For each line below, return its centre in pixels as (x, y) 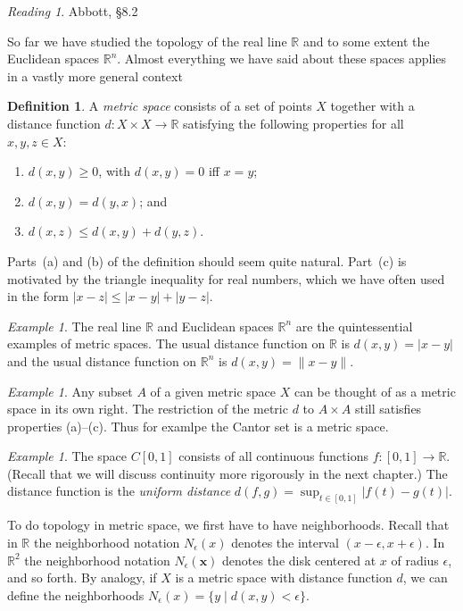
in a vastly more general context (95, 75)
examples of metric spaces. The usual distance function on (166, 343)
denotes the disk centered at (299, 560)
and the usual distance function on (102, 360)
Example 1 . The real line (74, 326)
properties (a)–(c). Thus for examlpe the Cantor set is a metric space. (198, 426)
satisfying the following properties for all (293, 123)
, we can (425, 578)
